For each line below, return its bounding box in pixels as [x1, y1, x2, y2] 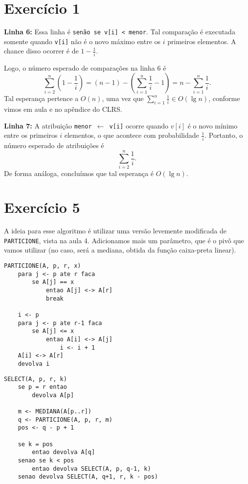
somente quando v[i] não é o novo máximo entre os [4, 36, 161, 46]
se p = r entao [18, 383, 67, 391]
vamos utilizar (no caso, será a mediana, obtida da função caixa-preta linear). [4, 245, 236, 255]
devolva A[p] [32, 391, 74, 399]
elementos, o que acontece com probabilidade [64, 130, 199, 140]
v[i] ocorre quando [109, 120, 169, 130]
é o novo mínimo [187, 120, 238, 130]
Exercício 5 [4, 197, 80, 217]
